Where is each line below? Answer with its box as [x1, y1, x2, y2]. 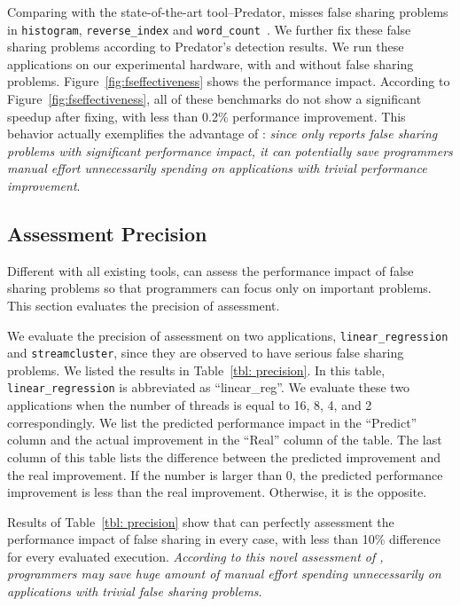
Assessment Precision [7, 219, 207, 247]
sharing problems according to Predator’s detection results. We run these [7, 37, 404, 56]
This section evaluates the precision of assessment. [7, 295, 280, 314]
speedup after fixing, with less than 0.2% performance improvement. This [7, 106, 406, 125]
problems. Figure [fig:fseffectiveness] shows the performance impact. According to [7, 72, 450, 91]
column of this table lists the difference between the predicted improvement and [7, 447, 441, 466]
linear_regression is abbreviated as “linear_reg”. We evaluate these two [7, 378, 410, 397]
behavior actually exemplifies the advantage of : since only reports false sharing [7, 124, 438, 143]
